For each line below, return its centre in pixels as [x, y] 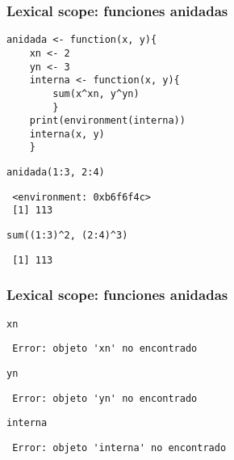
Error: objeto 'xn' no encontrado [105, 349]
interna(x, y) [67, 134]
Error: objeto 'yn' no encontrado [105, 398]
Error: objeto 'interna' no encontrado [119, 447]
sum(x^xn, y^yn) [96, 93]
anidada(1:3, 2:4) [56, 173]
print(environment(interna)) [107, 121]
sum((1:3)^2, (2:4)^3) [67, 236]
